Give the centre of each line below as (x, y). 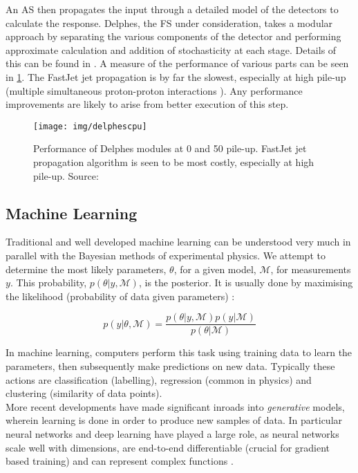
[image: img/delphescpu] (90, 126)
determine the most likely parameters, (86, 269)
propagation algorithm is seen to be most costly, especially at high (174, 162)
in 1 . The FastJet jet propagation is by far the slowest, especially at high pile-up (176, 76)
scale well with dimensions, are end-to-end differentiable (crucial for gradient (168, 447)
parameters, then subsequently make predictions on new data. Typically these (170, 366)
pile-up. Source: (66, 175)
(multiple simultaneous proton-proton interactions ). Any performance (154, 90)
